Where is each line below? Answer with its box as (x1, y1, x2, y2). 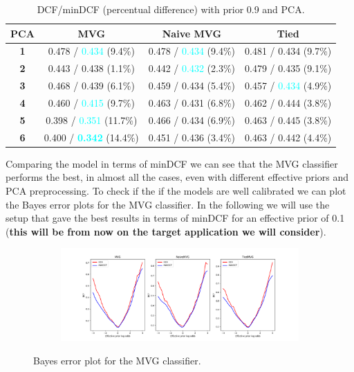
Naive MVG (162, 26, 222, 40)
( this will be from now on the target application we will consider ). (6, 224, 326, 238)
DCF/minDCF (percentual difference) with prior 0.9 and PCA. (37, 2, 305, 16)
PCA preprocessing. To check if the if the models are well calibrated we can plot (6, 183, 346, 197)
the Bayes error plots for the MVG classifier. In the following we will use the (6, 197, 330, 211)
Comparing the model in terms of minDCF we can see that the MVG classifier (6, 156, 338, 170)
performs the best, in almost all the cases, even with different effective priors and (6, 170, 349, 184)
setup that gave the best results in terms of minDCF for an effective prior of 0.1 (6, 211, 345, 225)
